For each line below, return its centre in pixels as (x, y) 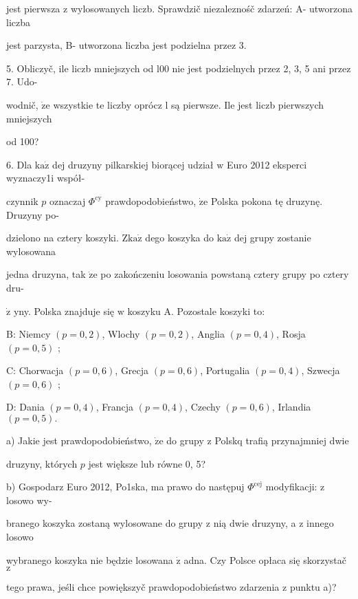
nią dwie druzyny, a (255, 523)
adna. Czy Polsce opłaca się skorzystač (265, 559)
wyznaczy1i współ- (46, 178)
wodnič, (22, 104)
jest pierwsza (33, 8)
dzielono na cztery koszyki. (63, 238)
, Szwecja (321, 370)
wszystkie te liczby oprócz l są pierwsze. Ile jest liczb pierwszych (189, 104)
